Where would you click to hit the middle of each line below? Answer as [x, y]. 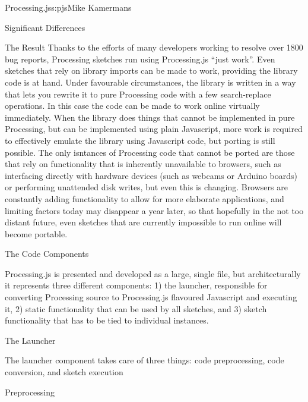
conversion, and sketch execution [64, 372]
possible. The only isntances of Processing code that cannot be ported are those [150, 152]
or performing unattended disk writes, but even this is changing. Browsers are [146, 187]
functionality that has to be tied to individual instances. [107, 320]
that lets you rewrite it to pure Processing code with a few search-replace [138, 94]
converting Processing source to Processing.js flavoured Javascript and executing [151, 297]
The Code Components [47, 254]
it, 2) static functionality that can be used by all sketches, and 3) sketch [136, 308]
